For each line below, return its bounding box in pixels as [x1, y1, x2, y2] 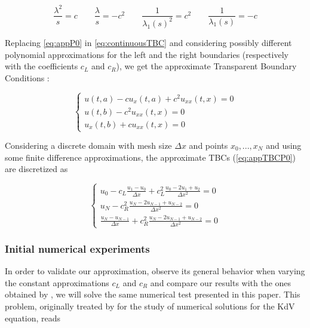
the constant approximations [5, 276, 109, 289]
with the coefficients [5, 60, 78, 72]
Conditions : [5, 71, 50, 84]
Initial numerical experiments [5, 241, 150, 256]
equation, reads [5, 311, 61, 324]
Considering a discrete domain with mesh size [5, 139, 172, 152]
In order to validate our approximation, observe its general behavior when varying [5, 265, 305, 277]
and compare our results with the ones [150, 276, 291, 289]
